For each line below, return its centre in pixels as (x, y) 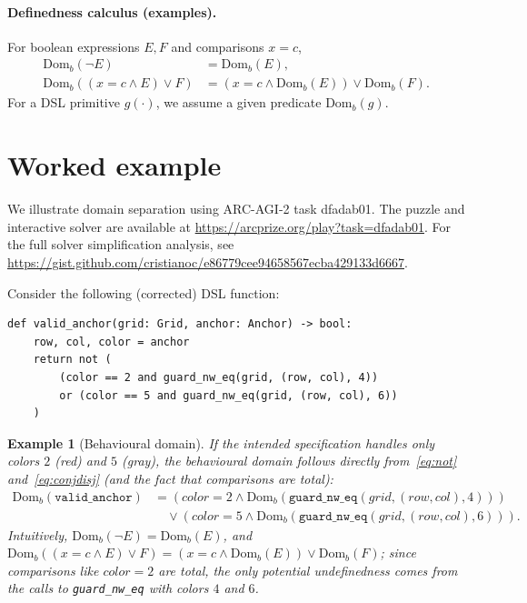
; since (398, 553)
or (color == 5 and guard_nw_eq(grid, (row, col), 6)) (229, 395)
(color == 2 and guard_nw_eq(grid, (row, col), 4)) (219, 377)
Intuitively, (38, 534)
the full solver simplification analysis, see (121, 244)
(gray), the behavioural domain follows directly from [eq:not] (289, 461)
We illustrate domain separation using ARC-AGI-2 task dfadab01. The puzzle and (236, 209)
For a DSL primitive (64, 102)
